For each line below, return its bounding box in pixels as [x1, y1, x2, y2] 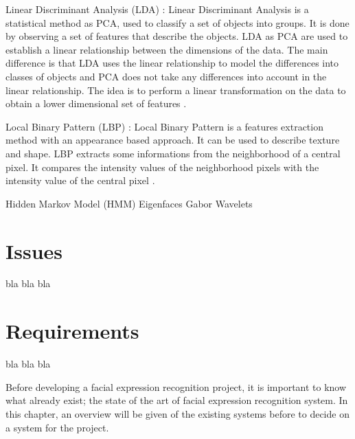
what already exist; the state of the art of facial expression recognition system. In [5, 393, 348, 407]
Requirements [5, 317, 139, 345]
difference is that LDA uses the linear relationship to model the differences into [5, 56, 339, 70]
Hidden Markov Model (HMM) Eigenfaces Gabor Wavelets [5, 196, 253, 210]
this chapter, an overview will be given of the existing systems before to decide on [5, 406, 350, 420]
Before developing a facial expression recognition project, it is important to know [5, 379, 347, 394]
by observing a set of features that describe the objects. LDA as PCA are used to [5, 29, 348, 43]
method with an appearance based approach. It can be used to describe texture [5, 133, 340, 147]
